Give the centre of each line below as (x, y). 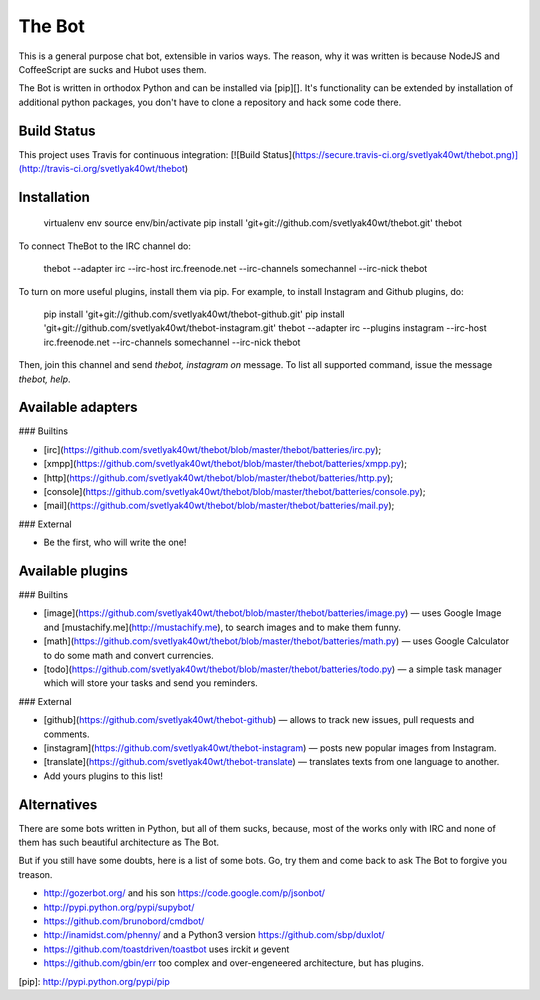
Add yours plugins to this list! (103, 776)
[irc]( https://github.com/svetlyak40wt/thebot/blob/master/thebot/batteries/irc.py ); (212, 449)
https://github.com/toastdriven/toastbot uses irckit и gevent (166, 949)
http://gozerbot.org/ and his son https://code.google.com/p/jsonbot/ (184, 893)
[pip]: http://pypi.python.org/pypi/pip (94, 981)
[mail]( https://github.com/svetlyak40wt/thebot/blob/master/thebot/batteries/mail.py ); (219, 506)
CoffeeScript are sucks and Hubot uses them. (112, 69)
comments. (66, 734)
